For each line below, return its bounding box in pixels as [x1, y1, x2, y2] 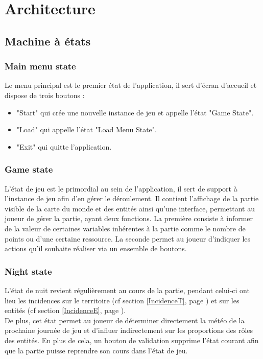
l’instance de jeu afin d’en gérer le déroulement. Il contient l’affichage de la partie [5, 193, 259, 204]
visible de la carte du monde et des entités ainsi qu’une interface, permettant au [5, 203, 255, 213]
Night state [5, 265, 52, 277]
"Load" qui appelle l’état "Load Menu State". [16, 124, 157, 135]
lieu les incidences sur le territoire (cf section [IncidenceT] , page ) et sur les [5, 295, 240, 305]
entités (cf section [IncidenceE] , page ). [5, 305, 126, 316]
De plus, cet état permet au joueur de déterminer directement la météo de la [5, 315, 245, 325]
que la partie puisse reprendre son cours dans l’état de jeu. [5, 345, 188, 355]
